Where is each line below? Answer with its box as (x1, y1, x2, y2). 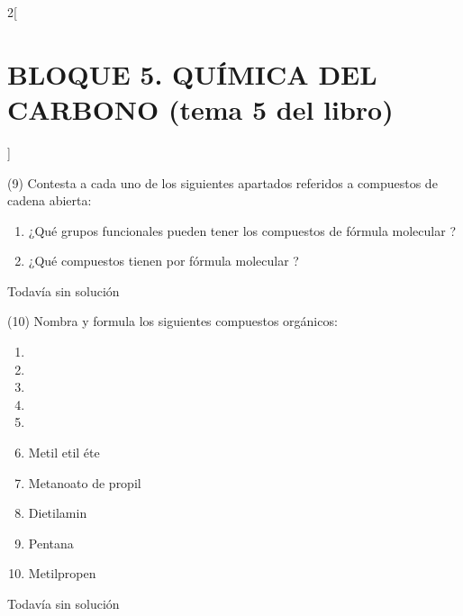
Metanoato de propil (28, 473, 141, 492)
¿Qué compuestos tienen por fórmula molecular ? (28, 251, 299, 270)
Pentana (28, 533, 74, 552)
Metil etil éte (28, 443, 100, 462)
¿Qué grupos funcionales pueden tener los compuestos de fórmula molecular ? (28, 221, 456, 240)
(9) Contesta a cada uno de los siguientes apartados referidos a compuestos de (7, 173, 438, 192)
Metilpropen (28, 564, 96, 583)
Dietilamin (28, 503, 87, 522)
